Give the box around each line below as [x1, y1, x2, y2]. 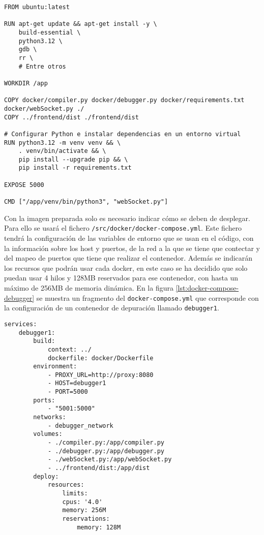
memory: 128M [77, 523, 121, 531]
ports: [33, 396, 55, 404]
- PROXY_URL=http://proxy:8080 [47, 371, 154, 379]
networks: [33, 414, 66, 421]
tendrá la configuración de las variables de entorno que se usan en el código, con [4, 233, 254, 243]
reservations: [62, 515, 110, 522]
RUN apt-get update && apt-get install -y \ [4, 20, 157, 28]
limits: [62, 490, 88, 497]
